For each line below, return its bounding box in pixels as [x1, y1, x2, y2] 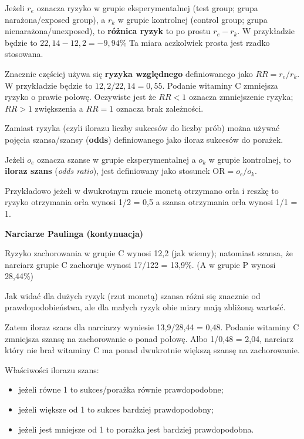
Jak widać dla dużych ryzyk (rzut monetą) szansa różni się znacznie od [5, 289, 261, 301]
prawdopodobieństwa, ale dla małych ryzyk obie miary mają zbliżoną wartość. [5, 301, 286, 313]
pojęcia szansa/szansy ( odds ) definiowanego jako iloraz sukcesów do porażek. [5, 133, 283, 145]
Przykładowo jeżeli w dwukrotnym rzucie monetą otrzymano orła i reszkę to [5, 184, 279, 196]
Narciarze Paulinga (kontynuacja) [5, 227, 144, 239]
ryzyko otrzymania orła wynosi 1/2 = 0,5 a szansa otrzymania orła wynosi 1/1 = [5, 196, 298, 208]
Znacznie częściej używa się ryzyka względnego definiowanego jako [5, 67, 253, 79]
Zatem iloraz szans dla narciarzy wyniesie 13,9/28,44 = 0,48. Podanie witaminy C [5, 321, 299, 333]
